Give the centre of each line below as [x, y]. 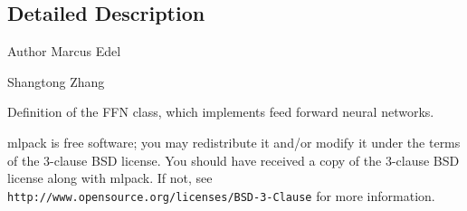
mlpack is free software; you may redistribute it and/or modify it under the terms [234, 142]
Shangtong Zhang [56, 81]
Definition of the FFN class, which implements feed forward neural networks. [221, 112]
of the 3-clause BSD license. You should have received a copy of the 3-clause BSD [233, 160]
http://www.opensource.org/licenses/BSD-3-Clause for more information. [221, 195]
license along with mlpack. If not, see [110, 178]
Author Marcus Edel [64, 51]
